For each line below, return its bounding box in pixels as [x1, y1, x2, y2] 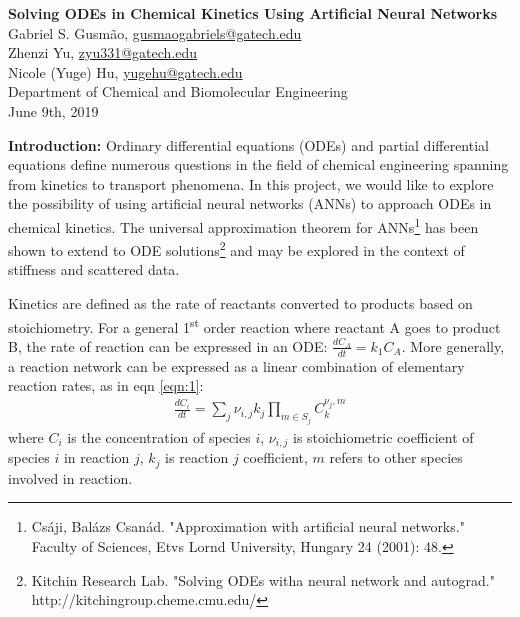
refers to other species [329, 447, 463, 468]
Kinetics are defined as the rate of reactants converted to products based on [8, 293, 473, 314]
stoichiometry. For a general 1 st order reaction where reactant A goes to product [8, 313, 501, 337]
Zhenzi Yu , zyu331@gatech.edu [8, 42, 198, 63]
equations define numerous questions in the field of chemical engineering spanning [8, 154, 509, 175]
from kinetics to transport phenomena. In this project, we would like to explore [8, 173, 494, 194]
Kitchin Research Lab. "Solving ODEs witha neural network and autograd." [31, 569, 495, 590]
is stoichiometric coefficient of [293, 426, 474, 447]
